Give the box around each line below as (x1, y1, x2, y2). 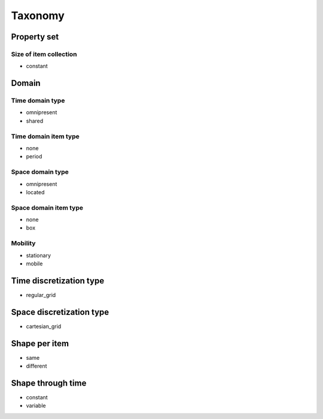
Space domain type (11, 168, 69, 176)
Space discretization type (11, 307, 109, 317)
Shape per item (11, 338, 69, 348)
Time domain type (11, 96, 65, 105)
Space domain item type (11, 203, 84, 212)
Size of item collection (11, 50, 77, 58)
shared (26, 117, 44, 124)
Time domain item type (11, 132, 80, 140)
